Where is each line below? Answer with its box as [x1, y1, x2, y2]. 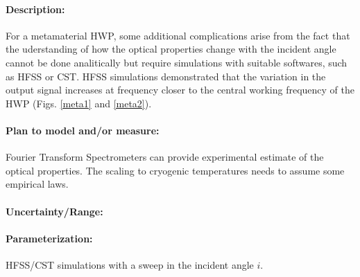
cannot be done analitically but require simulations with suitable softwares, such [6, 55, 348, 69]
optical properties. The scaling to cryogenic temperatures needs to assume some [6, 163, 345, 177]
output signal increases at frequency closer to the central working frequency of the [6, 82, 354, 97]
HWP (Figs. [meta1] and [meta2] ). [6, 96, 152, 110]
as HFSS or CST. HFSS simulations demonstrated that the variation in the [6, 69, 326, 83]
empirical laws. [6, 177, 69, 191]
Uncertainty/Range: [6, 204, 103, 218]
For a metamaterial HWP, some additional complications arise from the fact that [6, 28, 350, 42]
